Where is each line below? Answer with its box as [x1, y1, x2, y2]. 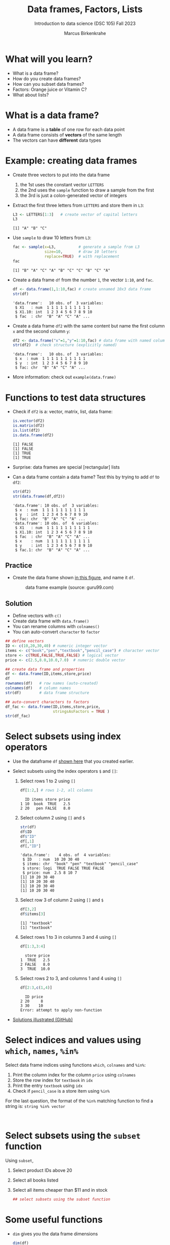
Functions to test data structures [5, 392, 146, 403]
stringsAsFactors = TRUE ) [53, 709, 110, 714]
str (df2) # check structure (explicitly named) [12, 343, 117, 348]
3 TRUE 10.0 [20, 966, 50, 972]
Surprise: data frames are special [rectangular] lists [12, 464, 120, 470]
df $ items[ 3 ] [20, 911, 46, 917]
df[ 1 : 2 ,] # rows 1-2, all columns [20, 788, 93, 793]
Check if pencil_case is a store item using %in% [12, 1088, 110, 1094]
